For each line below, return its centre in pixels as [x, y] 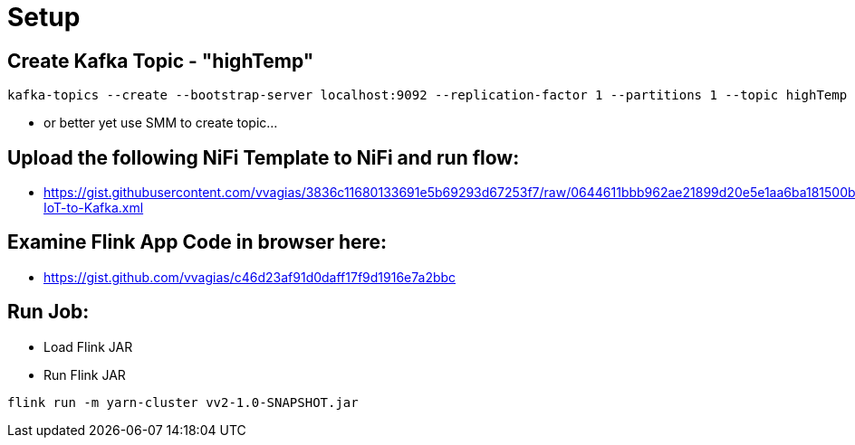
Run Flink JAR [85, 374]
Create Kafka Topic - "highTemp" [161, 61]
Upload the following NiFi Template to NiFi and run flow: [264, 157]
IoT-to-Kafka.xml [94, 208]
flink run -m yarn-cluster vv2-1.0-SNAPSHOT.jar [183, 402]
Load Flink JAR [88, 346]
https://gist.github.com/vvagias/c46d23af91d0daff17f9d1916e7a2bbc [250, 277]
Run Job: [48, 312]
